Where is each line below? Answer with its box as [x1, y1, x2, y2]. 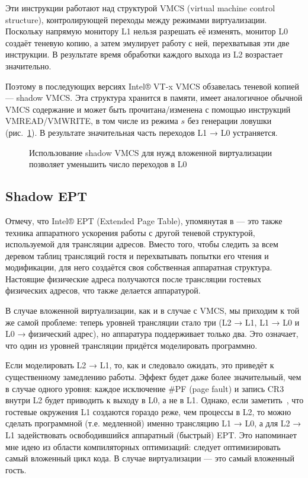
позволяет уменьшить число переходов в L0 [29, 158, 187, 170]
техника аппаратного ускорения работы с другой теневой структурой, [5, 226, 255, 238]
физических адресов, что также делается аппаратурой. [5, 284, 201, 297]
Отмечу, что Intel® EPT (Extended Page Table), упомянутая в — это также [5, 214, 283, 227]
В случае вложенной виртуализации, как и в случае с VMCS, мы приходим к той [5, 304, 300, 317]
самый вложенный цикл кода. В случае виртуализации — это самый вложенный [5, 452, 294, 464]
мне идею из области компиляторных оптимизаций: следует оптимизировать [5, 440, 281, 452]
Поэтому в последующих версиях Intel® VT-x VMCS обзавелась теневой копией [5, 79, 299, 92]
